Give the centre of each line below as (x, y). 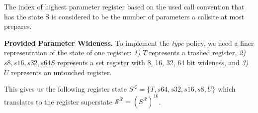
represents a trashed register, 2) (197, 53)
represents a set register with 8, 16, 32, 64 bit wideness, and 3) (153, 62)
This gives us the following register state (65, 89)
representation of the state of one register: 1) (72, 53)
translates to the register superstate (58, 101)
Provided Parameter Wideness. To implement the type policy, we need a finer (129, 43)
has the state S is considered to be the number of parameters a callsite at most (124, 16)
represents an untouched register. (61, 72)
